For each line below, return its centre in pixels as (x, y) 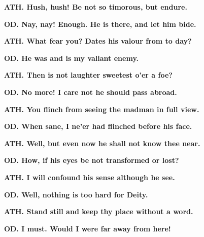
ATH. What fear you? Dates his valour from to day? (98, 41)
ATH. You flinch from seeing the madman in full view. (102, 109)
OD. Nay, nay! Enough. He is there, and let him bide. (100, 24)
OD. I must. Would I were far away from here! (88, 228)
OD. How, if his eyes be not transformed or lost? (92, 160)
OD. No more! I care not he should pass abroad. (91, 92)
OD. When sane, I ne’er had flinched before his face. (98, 126)
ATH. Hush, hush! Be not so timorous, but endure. (96, 7)
